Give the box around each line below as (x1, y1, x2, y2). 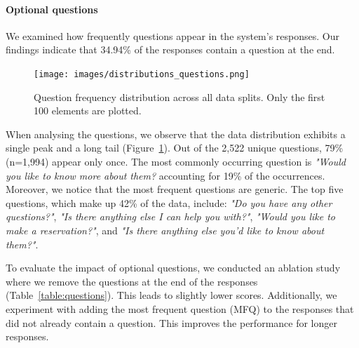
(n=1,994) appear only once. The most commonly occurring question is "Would (6, 154, 346, 169)
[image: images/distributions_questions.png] (34, 69, 250, 79)
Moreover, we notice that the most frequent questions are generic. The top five (6, 182, 344, 196)
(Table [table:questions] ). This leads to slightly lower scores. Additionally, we (6, 288, 337, 302)
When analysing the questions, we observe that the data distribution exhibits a (6, 126, 346, 141)
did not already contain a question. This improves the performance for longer (6, 315, 337, 330)
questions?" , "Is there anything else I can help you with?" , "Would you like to (6, 209, 335, 224)
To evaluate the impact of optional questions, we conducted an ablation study (6, 260, 341, 275)
